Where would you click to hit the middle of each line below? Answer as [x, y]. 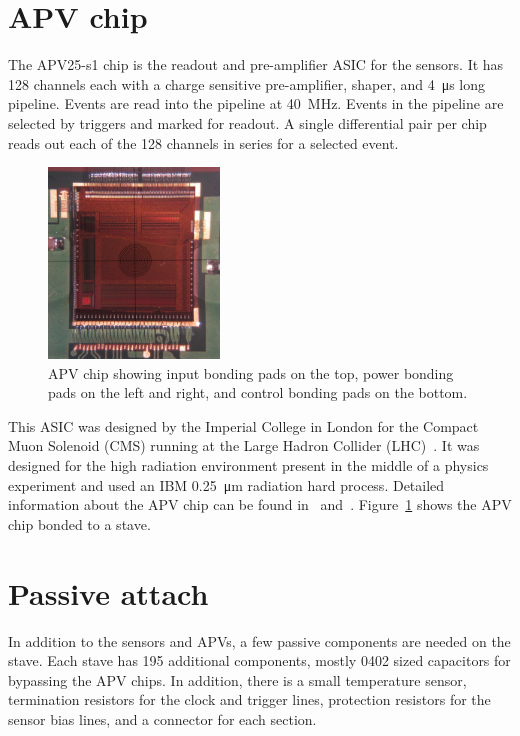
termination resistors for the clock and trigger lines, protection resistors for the [249, 699]
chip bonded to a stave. [79, 523]
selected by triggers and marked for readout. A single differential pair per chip [247, 122]
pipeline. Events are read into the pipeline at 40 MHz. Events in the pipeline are [256, 103]
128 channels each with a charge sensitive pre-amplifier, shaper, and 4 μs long [247, 83]
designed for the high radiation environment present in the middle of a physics [248, 465]
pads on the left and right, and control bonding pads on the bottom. [258, 392]
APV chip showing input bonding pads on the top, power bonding [251, 372]
